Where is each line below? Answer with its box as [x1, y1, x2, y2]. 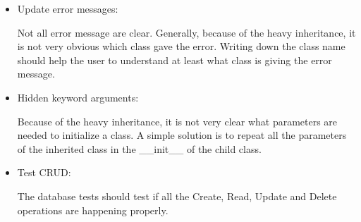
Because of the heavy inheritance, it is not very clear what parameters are [17, 113, 338, 128]
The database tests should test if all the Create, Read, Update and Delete [17, 188, 337, 203]
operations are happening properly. [17, 202, 169, 217]
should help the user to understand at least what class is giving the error [17, 52, 332, 67]
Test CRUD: [17, 165, 71, 180]
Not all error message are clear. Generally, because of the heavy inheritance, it [17, 25, 356, 39]
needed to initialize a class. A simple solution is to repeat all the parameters [17, 128, 347, 142]
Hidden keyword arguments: [17, 90, 139, 104]
